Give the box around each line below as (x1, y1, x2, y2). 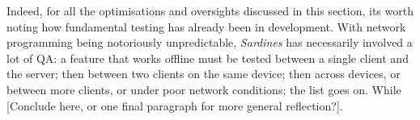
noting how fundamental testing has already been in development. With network (6, 18, 406, 35)
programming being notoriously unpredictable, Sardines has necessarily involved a (6, 34, 413, 51)
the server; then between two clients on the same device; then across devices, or (6, 65, 401, 82)
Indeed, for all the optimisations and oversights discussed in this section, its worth (6, 2, 414, 19)
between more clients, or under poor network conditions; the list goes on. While (6, 81, 401, 97)
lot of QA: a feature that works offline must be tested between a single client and (6, 49, 409, 66)
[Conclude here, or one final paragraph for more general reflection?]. (6, 97, 343, 114)
